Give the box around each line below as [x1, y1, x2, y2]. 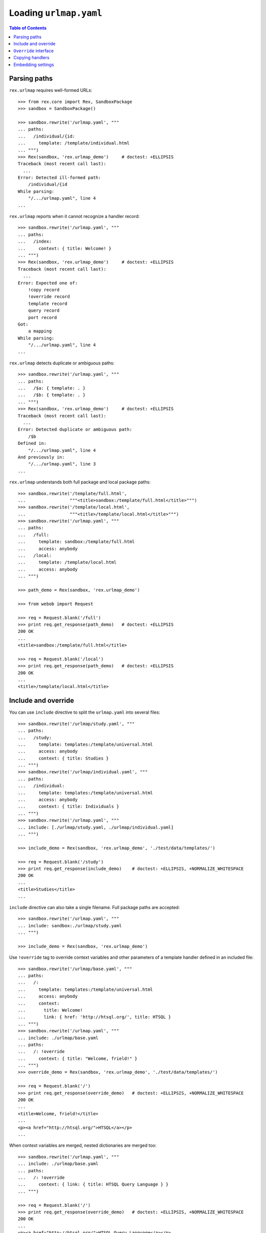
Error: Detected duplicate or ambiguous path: [18, 427, 133, 433]
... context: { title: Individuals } [18, 804, 119, 809]
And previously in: [18, 454, 65, 460]
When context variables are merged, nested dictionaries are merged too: [9, 1142, 157, 1149]
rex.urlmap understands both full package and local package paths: [9, 479, 151, 485]
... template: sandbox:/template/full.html [18, 539, 135, 544]
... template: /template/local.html [18, 560, 117, 565]
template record [28, 301, 67, 306]
